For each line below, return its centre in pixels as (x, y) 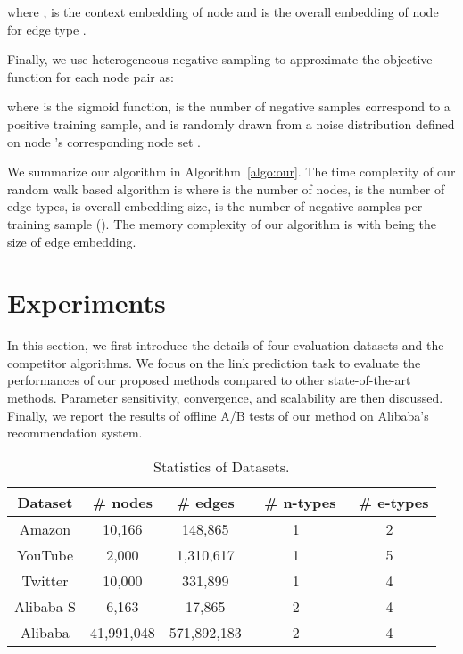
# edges (205, 502)
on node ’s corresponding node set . (104, 141)
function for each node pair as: (91, 76)
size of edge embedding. (72, 241)
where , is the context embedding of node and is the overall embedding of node (223, 12)
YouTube (45, 554)
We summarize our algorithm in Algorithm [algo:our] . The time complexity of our (231, 172)
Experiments (87, 302)
